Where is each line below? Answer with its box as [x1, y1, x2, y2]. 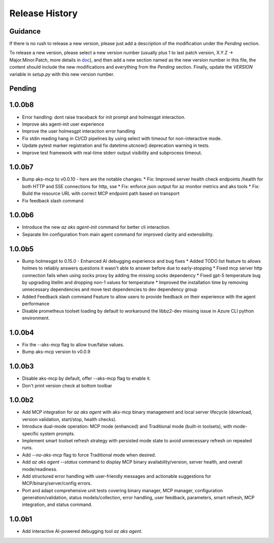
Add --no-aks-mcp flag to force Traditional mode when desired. [22, 451, 156, 458]
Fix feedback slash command [22, 197, 84, 203]
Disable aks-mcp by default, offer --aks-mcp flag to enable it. [22, 375, 151, 381]
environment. [22, 315, 50, 321]
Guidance [9, 27, 41, 36]
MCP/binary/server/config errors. [22, 480, 92, 487]
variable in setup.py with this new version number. [9, 71, 115, 77]
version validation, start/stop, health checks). [22, 416, 117, 422]
